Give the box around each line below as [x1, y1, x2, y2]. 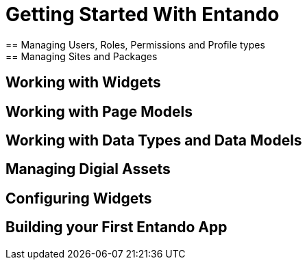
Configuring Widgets [5, 189, 152, 207]
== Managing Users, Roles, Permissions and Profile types [5, 38, 265, 51]
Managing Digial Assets [5, 161, 171, 178]
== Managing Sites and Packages [5, 50, 158, 62]
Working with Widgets [5, 74, 161, 92]
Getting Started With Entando [5, 3, 280, 26]
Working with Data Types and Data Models [5, 132, 302, 150]
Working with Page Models [5, 102, 193, 120]
